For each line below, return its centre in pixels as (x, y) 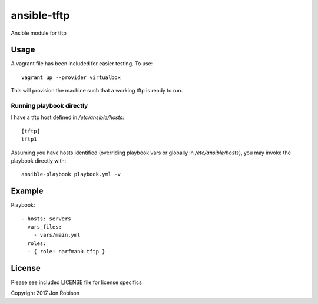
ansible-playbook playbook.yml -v (71, 174)
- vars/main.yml (57, 235)
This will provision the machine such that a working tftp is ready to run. (97, 91)
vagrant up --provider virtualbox (71, 77)
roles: (37, 243)
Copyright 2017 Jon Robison (45, 293)
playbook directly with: (39, 161)
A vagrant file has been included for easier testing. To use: (82, 64)
